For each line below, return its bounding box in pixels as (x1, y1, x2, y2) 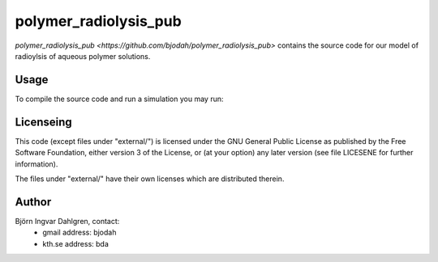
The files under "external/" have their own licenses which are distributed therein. (15, 174, 285, 184)
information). (15, 158, 58, 169)
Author (15, 195, 52, 209)
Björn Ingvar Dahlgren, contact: (15, 216, 120, 226)
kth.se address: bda (42, 239, 109, 248)
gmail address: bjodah (42, 227, 117, 238)
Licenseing (15, 115, 72, 129)
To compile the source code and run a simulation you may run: (15, 94, 224, 104)
